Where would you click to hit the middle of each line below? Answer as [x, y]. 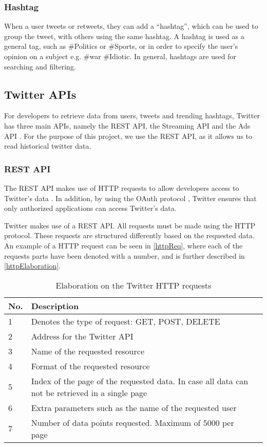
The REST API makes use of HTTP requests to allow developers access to [122, 187]
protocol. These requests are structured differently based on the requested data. [129, 235]
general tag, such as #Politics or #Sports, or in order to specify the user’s [121, 46]
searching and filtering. [40, 66]
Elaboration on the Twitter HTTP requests [133, 285]
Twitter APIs [40, 94]
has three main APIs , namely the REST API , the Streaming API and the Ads [127, 125]
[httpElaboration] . [32, 266]
